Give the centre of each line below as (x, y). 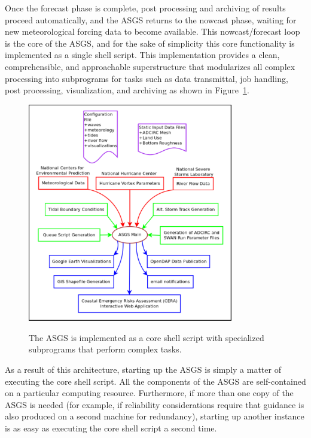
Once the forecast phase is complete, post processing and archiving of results (145, 8)
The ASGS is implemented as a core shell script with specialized (147, 337)
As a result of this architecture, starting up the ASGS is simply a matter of (143, 369)
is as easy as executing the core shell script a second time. (111, 428)
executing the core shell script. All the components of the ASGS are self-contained (155, 381)
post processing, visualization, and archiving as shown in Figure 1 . (127, 90)
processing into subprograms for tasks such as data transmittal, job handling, (147, 78)
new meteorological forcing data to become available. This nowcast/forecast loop (153, 31)
